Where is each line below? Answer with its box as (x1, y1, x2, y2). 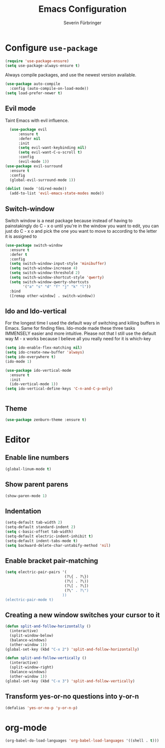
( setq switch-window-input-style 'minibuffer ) (9, 261, 107, 266)
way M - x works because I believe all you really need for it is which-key (5, 336, 151, 342)
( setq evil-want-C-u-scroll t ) (18, 150, 82, 155)
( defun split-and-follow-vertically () (5, 656, 87, 661)
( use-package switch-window (5, 243, 63, 248)
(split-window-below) (9, 633, 54, 638)
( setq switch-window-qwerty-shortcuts (9, 280, 89, 285)
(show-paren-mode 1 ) (5, 493, 48, 499)
